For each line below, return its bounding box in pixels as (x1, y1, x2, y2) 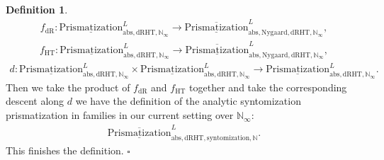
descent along (6, 93, 64, 108)
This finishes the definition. (6, 143, 124, 158)
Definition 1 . (6, 2, 68, 16)
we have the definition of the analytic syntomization (75, 93, 301, 108)
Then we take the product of (6, 79, 130, 94)
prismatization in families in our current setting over (6, 108, 234, 122)
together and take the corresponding (189, 79, 347, 94)
